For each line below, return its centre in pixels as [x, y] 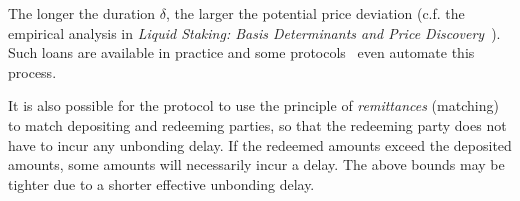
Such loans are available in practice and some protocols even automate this [241, 52]
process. [32, 71]
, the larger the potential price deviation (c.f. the [315, 13]
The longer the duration [82, 13]
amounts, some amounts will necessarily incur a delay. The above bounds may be [256, 164]
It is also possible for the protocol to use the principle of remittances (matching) [253, 105]
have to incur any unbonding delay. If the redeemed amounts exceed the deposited [260, 144]
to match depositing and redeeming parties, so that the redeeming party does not [257, 124]
